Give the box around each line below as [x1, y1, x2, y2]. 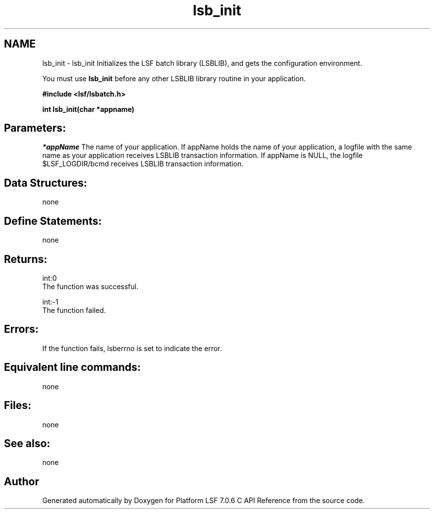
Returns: [4, 253, 48, 265]
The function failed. [42, 306, 106, 314]
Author [4, 475, 39, 488]
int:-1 [42, 297, 58, 306]
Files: [4, 399, 31, 412]
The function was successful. [42, 282, 139, 291]
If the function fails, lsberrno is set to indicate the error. [42, 344, 222, 353]
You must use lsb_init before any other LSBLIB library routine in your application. [42, 74, 306, 83]
